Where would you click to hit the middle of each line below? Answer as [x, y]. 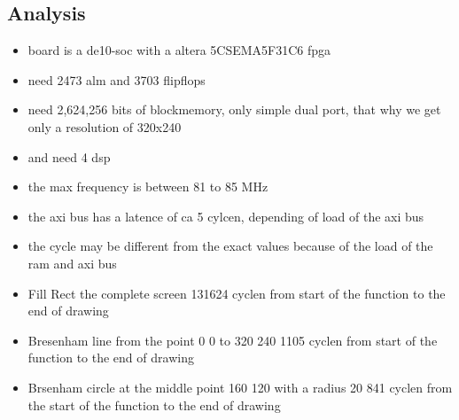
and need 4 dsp [69, 156]
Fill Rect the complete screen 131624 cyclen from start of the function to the [237, 293]
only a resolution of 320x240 [105, 126]
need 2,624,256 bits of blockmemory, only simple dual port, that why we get [234, 109]
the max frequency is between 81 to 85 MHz [148, 187]
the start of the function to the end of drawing [154, 404]
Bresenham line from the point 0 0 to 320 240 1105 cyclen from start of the [233, 340]
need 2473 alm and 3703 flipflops [117, 79]
